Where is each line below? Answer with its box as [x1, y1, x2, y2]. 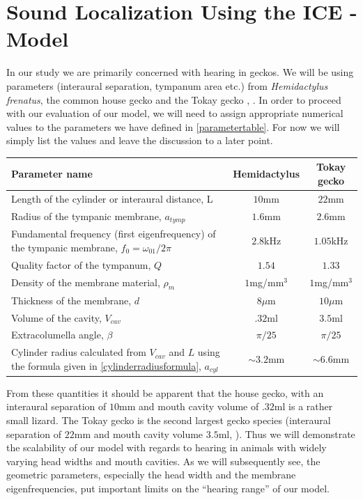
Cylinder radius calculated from [11, 345, 146, 359]
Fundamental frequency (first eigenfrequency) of [11, 226, 216, 241]
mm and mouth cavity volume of [119, 399, 259, 414]
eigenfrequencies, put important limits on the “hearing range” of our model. [6, 481, 330, 495]
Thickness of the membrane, [11, 292, 132, 307]
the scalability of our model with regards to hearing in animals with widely [6, 440, 327, 455]
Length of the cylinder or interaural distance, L [11, 191, 213, 205]
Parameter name [11, 166, 93, 181]
